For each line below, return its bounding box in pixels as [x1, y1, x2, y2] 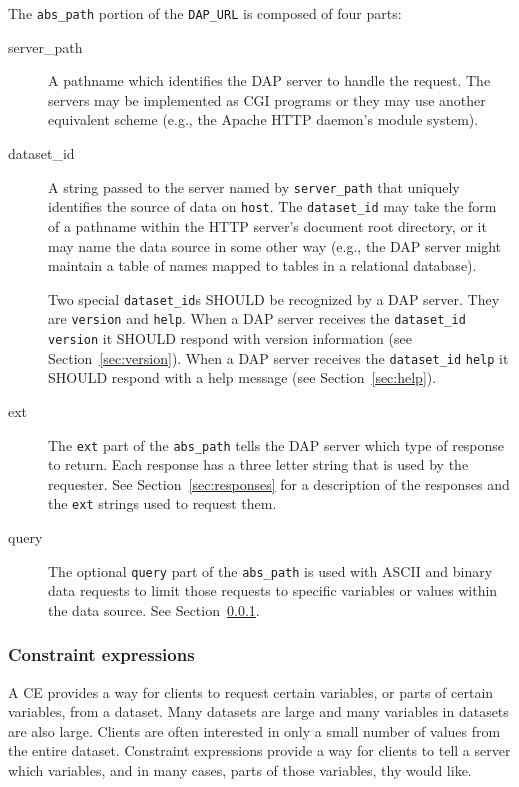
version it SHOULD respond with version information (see [48, 328, 412, 349]
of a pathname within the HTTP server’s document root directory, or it [48, 215, 487, 236]
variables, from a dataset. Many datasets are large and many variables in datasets [8, 701, 509, 722]
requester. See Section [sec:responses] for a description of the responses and [48, 473, 510, 494]
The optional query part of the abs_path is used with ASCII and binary [48, 560, 493, 581]
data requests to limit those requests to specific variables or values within [48, 580, 498, 601]
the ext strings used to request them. [48, 493, 277, 514]
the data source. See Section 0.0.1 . [48, 599, 260, 620]
